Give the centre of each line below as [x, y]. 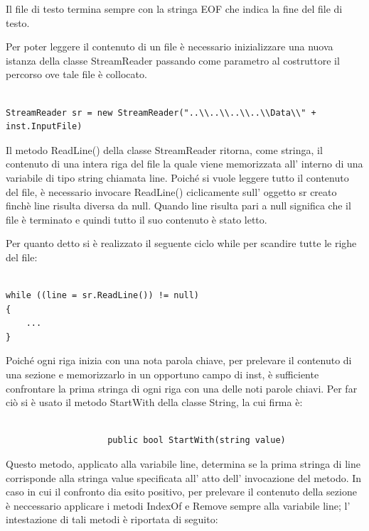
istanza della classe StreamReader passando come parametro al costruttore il [173, 60]
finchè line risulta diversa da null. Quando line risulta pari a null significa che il [178, 206]
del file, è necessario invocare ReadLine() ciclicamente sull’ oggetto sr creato [171, 191]
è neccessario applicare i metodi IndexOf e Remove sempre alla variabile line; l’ [178, 505]
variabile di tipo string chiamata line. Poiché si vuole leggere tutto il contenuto [177, 177]
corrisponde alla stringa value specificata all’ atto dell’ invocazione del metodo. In [184, 477]
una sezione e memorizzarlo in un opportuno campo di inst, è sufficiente [162, 374]
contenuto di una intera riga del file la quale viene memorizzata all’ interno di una [184, 164]
